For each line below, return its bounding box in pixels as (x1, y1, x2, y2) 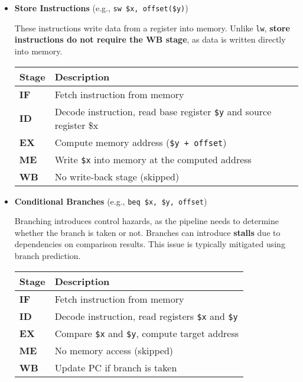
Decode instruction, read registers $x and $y (54, 309, 238, 323)
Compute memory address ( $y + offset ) (54, 135, 227, 149)
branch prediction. (14, 249, 81, 261)
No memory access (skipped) (54, 343, 174, 357)
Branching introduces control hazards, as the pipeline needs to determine (14, 215, 279, 227)
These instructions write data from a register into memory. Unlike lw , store (14, 21, 290, 34)
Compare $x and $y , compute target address (54, 326, 239, 340)
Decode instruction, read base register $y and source (54, 104, 272, 118)
